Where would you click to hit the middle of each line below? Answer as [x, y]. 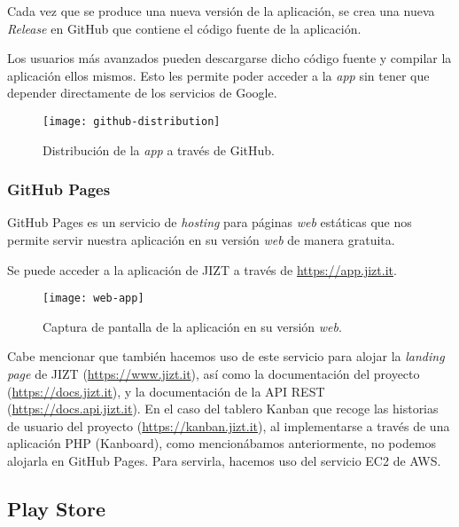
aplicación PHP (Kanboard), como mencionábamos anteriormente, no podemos [222, 443]
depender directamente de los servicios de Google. [142, 93]
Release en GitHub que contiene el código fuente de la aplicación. [184, 28]
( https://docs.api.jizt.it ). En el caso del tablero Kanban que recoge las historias [223, 409]
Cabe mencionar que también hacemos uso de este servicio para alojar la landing [226, 356]
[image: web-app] [93, 299]
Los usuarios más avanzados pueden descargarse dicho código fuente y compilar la [229, 58]
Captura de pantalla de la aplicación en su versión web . [192, 326]
